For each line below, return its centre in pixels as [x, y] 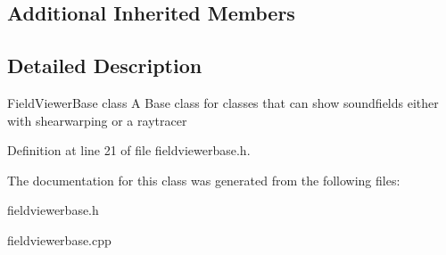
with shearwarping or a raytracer [97, 120]
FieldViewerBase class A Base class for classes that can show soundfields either [223, 102]
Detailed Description [105, 66]
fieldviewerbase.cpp [59, 239]
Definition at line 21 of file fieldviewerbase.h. [129, 150]
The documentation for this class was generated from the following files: [204, 180]
